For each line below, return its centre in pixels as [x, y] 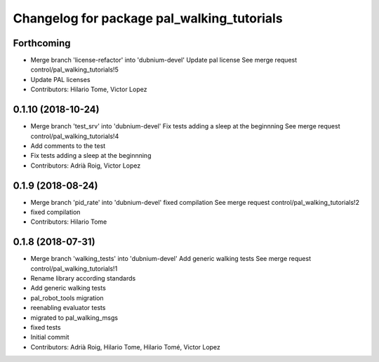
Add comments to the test [68, 146]
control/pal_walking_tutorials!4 [75, 136]
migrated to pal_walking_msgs [74, 317]
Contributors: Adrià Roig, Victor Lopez [86, 166]
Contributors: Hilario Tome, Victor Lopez [89, 89]
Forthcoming [42, 43]
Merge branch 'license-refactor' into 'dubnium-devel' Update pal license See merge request [164, 60]
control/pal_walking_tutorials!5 [74, 69]
